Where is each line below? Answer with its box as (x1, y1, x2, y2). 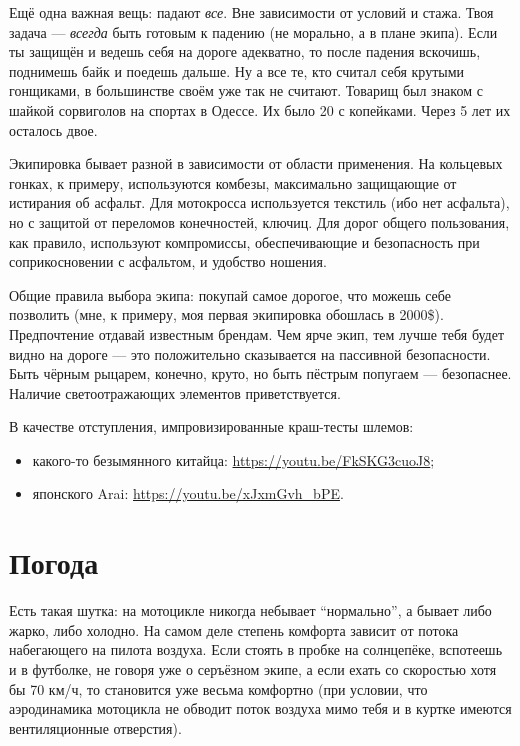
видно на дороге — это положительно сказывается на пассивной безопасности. (9, 343, 491, 364)
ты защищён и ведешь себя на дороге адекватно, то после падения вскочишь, (9, 41, 481, 62)
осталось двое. (9, 119, 98, 140)
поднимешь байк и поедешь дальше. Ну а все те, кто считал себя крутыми (9, 60, 465, 81)
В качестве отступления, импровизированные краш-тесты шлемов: (9, 416, 414, 437)
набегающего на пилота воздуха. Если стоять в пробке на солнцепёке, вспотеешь (9, 639, 503, 660)
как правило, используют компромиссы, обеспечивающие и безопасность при (9, 231, 480, 252)
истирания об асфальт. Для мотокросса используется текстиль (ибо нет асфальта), (9, 192, 510, 213)
